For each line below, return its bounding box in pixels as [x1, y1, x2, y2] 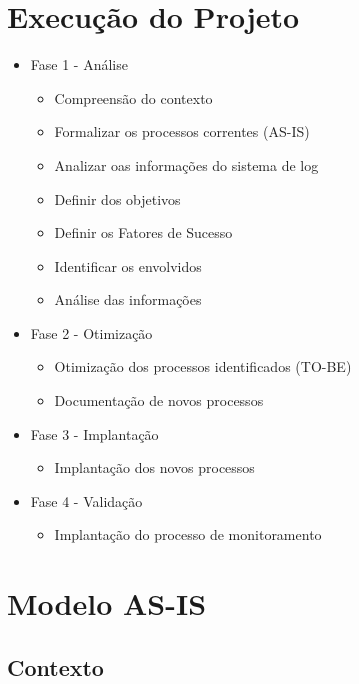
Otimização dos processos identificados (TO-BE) [54, 356, 352, 377]
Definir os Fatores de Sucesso [54, 222, 233, 243]
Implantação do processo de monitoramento [54, 524, 322, 545]
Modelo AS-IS [7, 583, 207, 624]
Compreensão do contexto [54, 87, 213, 108]
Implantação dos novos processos [54, 457, 255, 478]
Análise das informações [54, 289, 202, 310]
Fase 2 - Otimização [30, 322, 153, 343]
